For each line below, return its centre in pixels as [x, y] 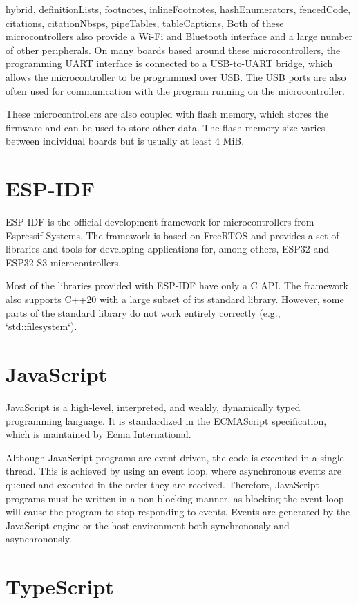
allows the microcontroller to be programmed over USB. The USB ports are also [176, 76]
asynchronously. [39, 539]
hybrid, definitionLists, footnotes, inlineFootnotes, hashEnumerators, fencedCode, [178, 9]
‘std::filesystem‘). [41, 326]
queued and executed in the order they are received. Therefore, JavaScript [162, 484]
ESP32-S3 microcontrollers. [64, 262]
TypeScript [60, 586]
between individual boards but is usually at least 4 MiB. [125, 141]
